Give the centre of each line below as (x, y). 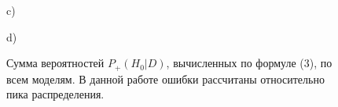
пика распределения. (55, 94)
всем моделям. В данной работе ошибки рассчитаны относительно (165, 78)
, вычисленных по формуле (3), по (249, 63)
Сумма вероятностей (55, 63)
